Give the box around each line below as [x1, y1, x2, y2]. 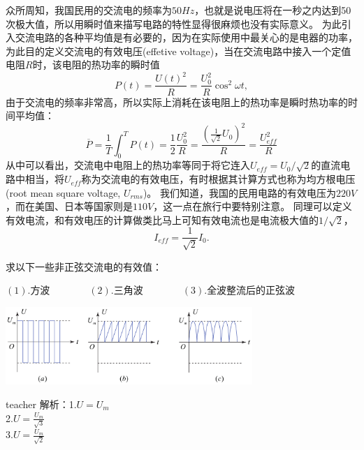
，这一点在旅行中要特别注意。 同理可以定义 [153, 199, 352, 213]
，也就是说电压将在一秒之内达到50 [194, 3, 351, 17]
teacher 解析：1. [6, 396, 77, 411]
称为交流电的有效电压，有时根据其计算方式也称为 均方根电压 [81, 172, 356, 186]
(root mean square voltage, [6, 185, 121, 200]
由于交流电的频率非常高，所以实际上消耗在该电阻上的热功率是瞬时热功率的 [6, 94, 348, 109]
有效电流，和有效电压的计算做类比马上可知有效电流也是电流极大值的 [6, 212, 319, 227]
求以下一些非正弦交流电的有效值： [6, 259, 162, 273]
